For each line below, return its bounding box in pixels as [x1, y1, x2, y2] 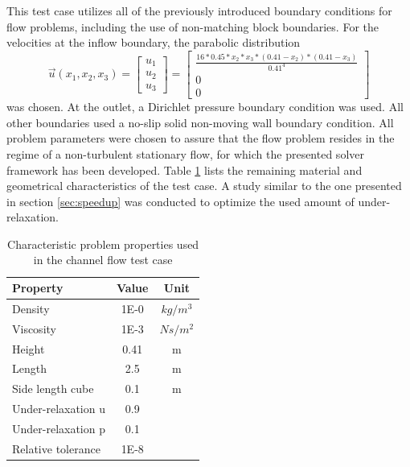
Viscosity [12, 320, 56, 337]
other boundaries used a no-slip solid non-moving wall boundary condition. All [6, 114, 394, 130]
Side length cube [12, 380, 94, 397]
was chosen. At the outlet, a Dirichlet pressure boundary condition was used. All [6, 98, 404, 115]
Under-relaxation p [12, 419, 105, 436]
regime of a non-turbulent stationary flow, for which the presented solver [6, 145, 364, 162]
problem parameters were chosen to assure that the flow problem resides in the [6, 130, 395, 147]
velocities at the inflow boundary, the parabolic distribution [6, 34, 301, 51]
